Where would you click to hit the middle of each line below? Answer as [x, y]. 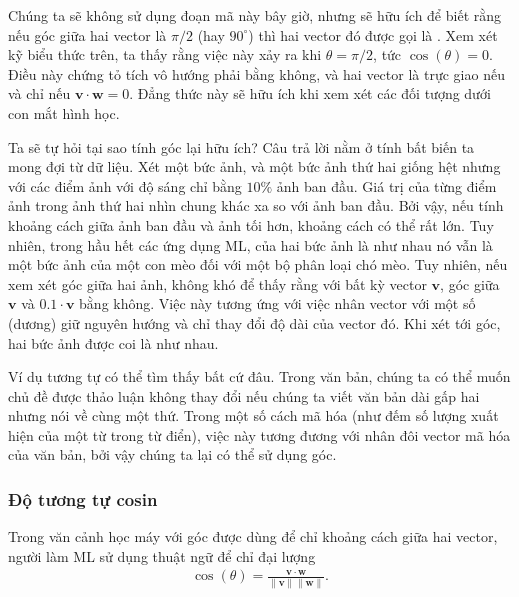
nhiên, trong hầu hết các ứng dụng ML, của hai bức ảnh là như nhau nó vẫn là [250, 244]
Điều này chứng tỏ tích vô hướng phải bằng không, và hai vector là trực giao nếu [256, 73]
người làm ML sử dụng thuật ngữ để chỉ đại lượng [162, 555]
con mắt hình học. [64, 112]
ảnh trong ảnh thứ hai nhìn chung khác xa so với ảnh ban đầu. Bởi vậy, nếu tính [256, 205]
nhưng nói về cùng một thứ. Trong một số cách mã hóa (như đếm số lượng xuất [253, 415]
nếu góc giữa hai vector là [87, 34]
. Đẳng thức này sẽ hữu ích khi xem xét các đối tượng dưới [310, 93]
